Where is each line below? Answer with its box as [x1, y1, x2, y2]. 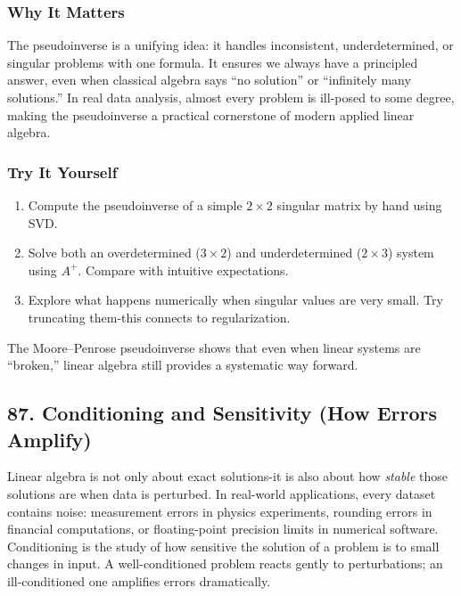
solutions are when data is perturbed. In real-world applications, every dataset [7, 484, 436, 502]
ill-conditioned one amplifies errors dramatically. [7, 571, 271, 590]
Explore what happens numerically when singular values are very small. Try [28, 290, 443, 309]
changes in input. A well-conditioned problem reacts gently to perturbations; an [7, 554, 443, 573]
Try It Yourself [7, 160, 118, 183]
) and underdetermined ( [226, 243, 362, 262]
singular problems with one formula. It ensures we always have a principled [7, 53, 418, 71]
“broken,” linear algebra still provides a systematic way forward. [7, 355, 358, 374]
